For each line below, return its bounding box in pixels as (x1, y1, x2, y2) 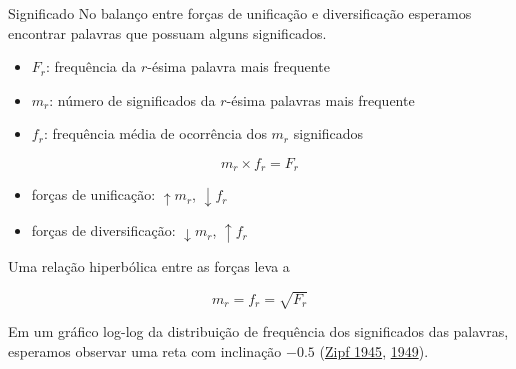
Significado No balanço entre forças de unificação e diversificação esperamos (8, 3, 472, 23)
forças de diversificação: (31, 220, 176, 241)
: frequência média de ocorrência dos (43, 123, 267, 144)
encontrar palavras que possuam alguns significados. (8, 22, 327, 43)
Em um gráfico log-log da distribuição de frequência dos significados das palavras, (8, 321, 509, 341)
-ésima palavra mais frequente (147, 56, 330, 77)
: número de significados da (49, 89, 216, 110)
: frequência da (46, 56, 137, 77)
